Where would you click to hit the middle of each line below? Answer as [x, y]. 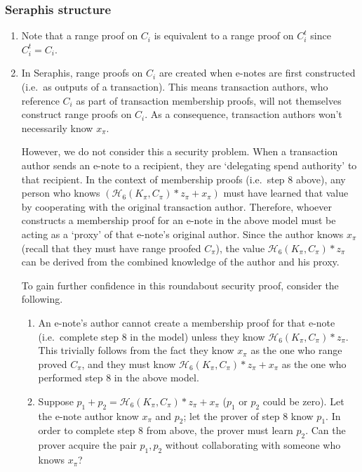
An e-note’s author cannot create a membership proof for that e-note [187, 322]
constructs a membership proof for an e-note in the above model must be [179, 220]
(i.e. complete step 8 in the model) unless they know [152, 336]
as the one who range [296, 350]
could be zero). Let [303, 401]
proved [53, 363]
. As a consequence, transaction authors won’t [243, 114]
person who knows [61, 193]
